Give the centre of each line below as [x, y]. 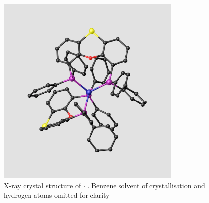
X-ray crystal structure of [43, 185]
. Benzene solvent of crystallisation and [146, 185]
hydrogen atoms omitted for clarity [57, 195]
